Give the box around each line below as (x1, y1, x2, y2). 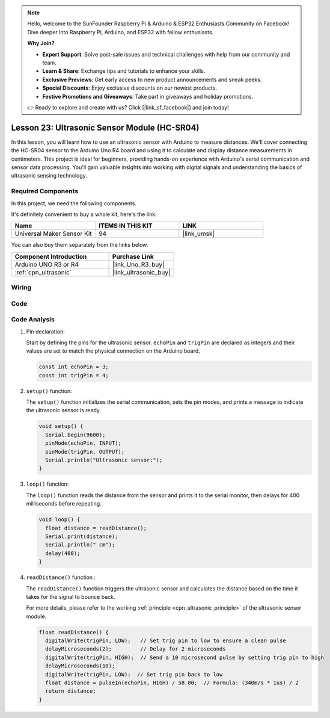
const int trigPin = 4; (38, 372, 109, 379)
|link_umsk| (182, 229, 215, 238)
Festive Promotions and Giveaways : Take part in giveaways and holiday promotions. (42, 93, 254, 100)
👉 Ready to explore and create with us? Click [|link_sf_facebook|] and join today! (27, 104, 229, 111)
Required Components (11, 187, 78, 196)
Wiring (11, 283, 32, 292)
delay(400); (45, 549, 81, 557)
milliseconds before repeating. (26, 500, 102, 507)
